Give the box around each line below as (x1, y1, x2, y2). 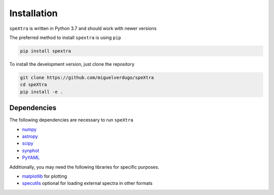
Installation (9, 8, 58, 19)
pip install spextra (20, 48, 71, 54)
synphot (22, 147, 40, 153)
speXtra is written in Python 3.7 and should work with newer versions (9, 25, 157, 31)
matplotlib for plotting (22, 173, 67, 179)
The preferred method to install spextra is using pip (9, 34, 121, 41)
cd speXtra (20, 82, 47, 88)
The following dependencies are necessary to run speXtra (9, 117, 133, 123)
